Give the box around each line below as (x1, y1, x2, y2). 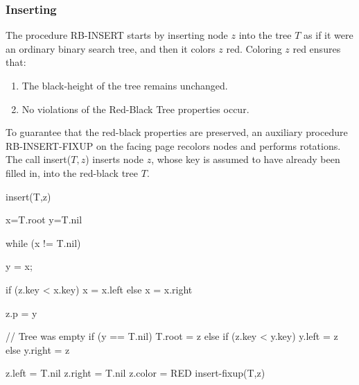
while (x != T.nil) (6, 235, 81, 250)
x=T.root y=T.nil (6, 212, 82, 227)
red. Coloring (226, 41, 282, 55)
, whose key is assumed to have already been (151, 152, 340, 166)
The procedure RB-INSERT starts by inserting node (6, 28, 228, 42)
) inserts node (85, 152, 143, 166)
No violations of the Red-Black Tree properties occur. (21, 101, 249, 116)
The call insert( (6, 152, 71, 166)
